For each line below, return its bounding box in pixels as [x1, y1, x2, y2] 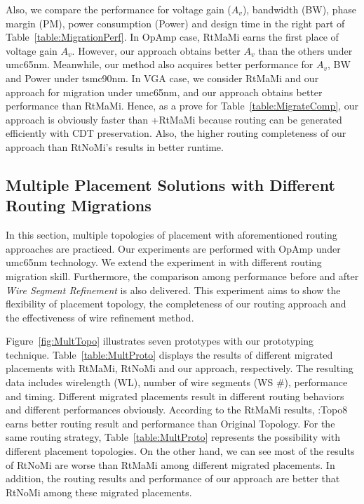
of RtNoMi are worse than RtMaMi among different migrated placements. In [6, 457, 335, 472]
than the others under [258, 43, 353, 58]
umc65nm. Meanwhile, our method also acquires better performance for [6, 57, 314, 72]
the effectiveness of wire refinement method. [6, 310, 194, 324]
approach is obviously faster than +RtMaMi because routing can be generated [6, 112, 342, 126]
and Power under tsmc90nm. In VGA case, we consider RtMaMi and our [6, 70, 319, 85]
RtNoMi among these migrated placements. [6, 484, 192, 499]
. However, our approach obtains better [72, 43, 241, 58]
